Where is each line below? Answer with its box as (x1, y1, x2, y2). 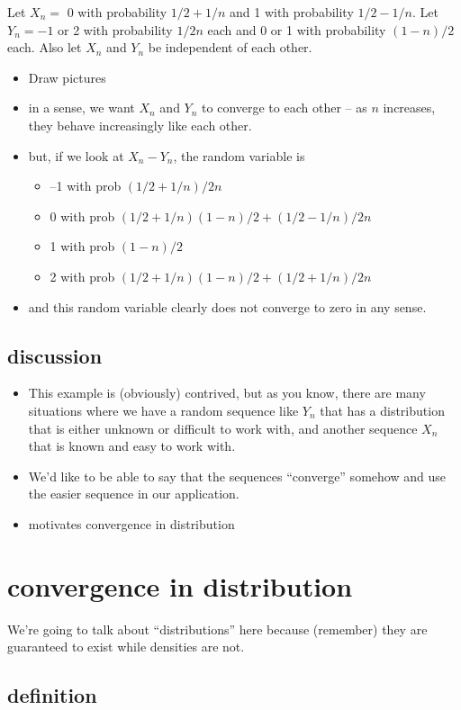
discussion (7, 341, 103, 369)
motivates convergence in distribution (28, 514, 235, 533)
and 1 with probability (230, 3, 354, 21)
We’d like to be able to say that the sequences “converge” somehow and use (28, 466, 446, 485)
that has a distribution (320, 400, 445, 419)
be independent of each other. (148, 38, 312, 57)
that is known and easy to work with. (28, 436, 236, 455)
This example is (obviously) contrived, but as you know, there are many (28, 383, 426, 402)
